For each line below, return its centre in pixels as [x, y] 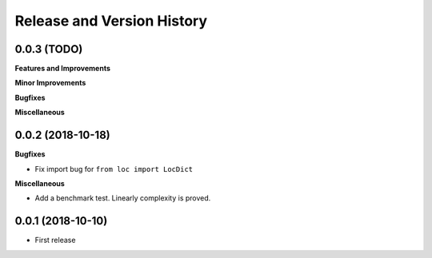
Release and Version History [111, 21]
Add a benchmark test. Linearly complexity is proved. [123, 198]
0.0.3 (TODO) [49, 49]
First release [55, 240]
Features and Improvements [63, 69]
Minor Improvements [50, 83]
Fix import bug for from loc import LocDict [114, 169]
